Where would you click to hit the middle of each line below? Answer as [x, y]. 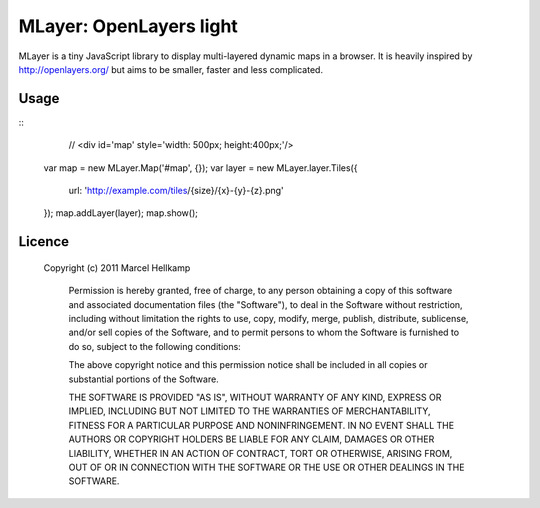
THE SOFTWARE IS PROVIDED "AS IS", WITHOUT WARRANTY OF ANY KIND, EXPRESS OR [255, 397]
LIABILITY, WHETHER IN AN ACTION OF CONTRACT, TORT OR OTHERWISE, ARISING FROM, [260, 453]
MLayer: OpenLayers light [128, 26]
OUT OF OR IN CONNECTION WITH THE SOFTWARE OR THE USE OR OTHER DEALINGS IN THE [266, 467]
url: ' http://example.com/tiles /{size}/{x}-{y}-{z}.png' [176, 191]
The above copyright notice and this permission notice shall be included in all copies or [248, 365]
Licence [44, 241]
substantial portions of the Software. [143, 379]
